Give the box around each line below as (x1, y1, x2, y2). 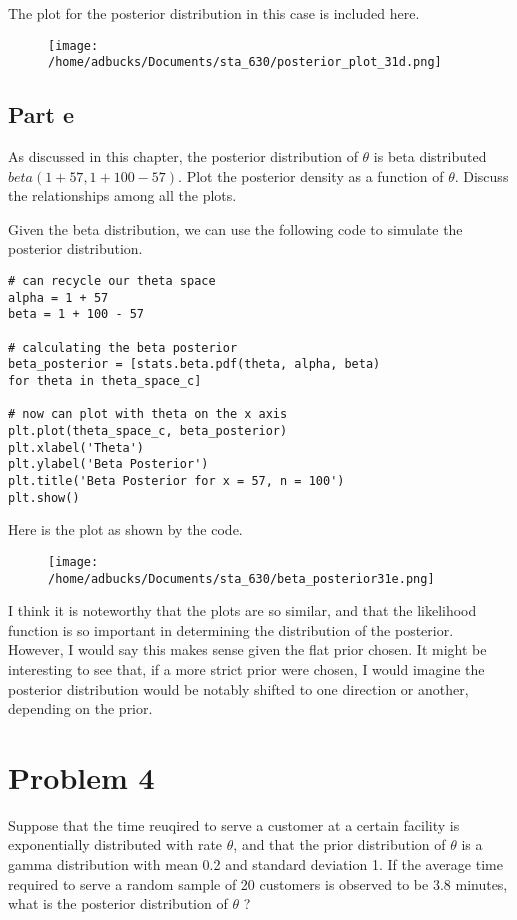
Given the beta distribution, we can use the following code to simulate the (8, 218, 463, 239)
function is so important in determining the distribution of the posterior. (8, 619, 454, 640)
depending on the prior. (8, 698, 153, 719)
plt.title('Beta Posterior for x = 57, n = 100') (8, 473, 345, 488)
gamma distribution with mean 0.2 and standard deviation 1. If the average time (8, 854, 503, 875)
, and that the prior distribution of (233, 834, 446, 855)
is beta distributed (373, 146, 487, 167)
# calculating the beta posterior (8, 340, 238, 355)
